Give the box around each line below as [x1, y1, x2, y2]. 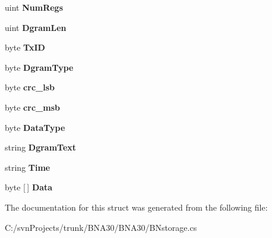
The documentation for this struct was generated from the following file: [5, 201, 268, 213]
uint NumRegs [5, 1, 64, 13]
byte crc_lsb [5, 81, 55, 93]
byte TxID [5, 41, 45, 54]
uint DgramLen [5, 21, 67, 33]
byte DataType [5, 121, 65, 133]
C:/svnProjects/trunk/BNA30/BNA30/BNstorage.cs [5, 221, 197, 233]
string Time [5, 161, 50, 173]
